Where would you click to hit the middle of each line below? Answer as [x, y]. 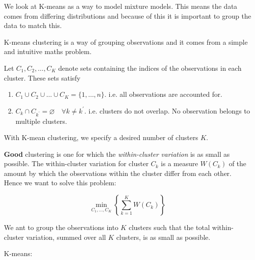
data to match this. [33, 25]
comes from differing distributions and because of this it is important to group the [127, 15]
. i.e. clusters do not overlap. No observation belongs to [167, 110]
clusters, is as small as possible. [163, 237]
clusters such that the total [169, 227]
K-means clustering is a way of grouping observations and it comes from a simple [126, 42]
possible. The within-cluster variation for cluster [76, 163]
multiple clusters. [41, 121]
